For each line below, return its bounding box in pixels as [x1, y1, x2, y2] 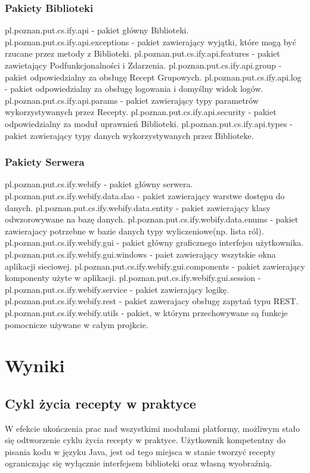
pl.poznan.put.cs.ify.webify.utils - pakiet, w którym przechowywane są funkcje [5, 306, 288, 319]
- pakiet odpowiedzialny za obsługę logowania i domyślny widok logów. [5, 82, 263, 95]
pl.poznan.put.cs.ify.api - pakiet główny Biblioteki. [5, 24, 189, 36]
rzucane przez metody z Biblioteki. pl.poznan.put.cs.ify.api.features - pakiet [5, 47, 280, 60]
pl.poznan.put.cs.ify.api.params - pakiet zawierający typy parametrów [5, 94, 259, 106]
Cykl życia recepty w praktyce [5, 394, 196, 412]
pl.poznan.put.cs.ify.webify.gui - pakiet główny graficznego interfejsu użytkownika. [5, 236, 304, 249]
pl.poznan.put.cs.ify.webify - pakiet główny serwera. [5, 178, 193, 190]
